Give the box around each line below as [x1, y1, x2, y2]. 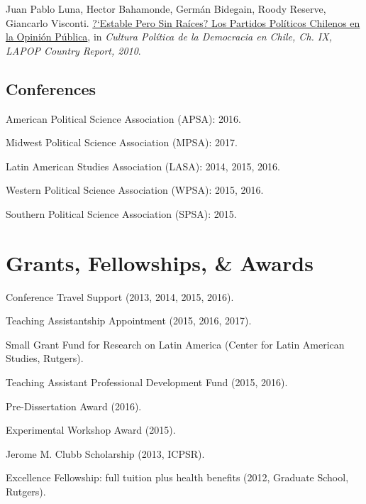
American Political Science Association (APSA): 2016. [6, 111, 241, 126]
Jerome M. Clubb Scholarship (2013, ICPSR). [6, 446, 205, 461]
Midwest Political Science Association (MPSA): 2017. [6, 135, 238, 150]
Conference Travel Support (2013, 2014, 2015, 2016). [6, 289, 234, 304]
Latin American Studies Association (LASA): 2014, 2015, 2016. [6, 158, 280, 173]
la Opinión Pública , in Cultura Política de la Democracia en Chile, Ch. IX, [6, 29, 332, 44]
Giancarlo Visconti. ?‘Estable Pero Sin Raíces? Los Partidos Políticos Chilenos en [6, 15, 360, 30]
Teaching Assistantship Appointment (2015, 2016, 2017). [6, 313, 252, 328]
